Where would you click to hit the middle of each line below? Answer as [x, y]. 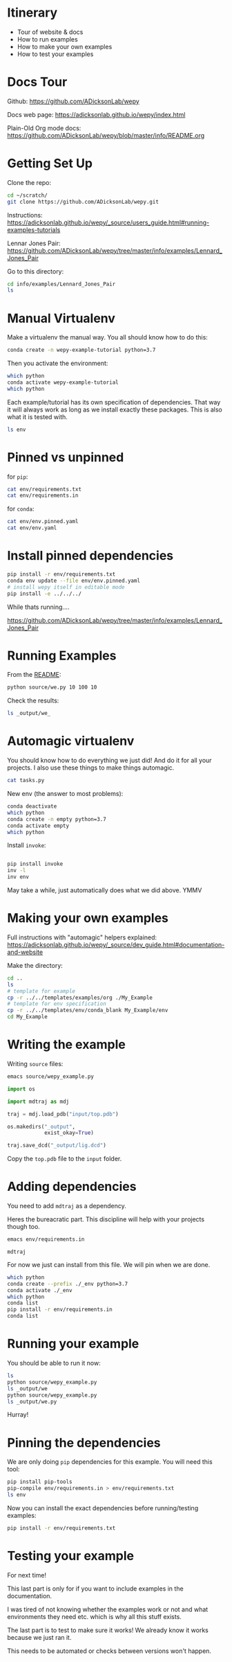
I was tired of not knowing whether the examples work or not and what [108, 1609]
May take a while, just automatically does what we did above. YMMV [105, 890]
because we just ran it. [39, 1637]
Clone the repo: [29, 182]
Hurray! [18, 1415]
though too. [23, 1227]
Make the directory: [35, 965]
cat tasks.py [26, 781]
